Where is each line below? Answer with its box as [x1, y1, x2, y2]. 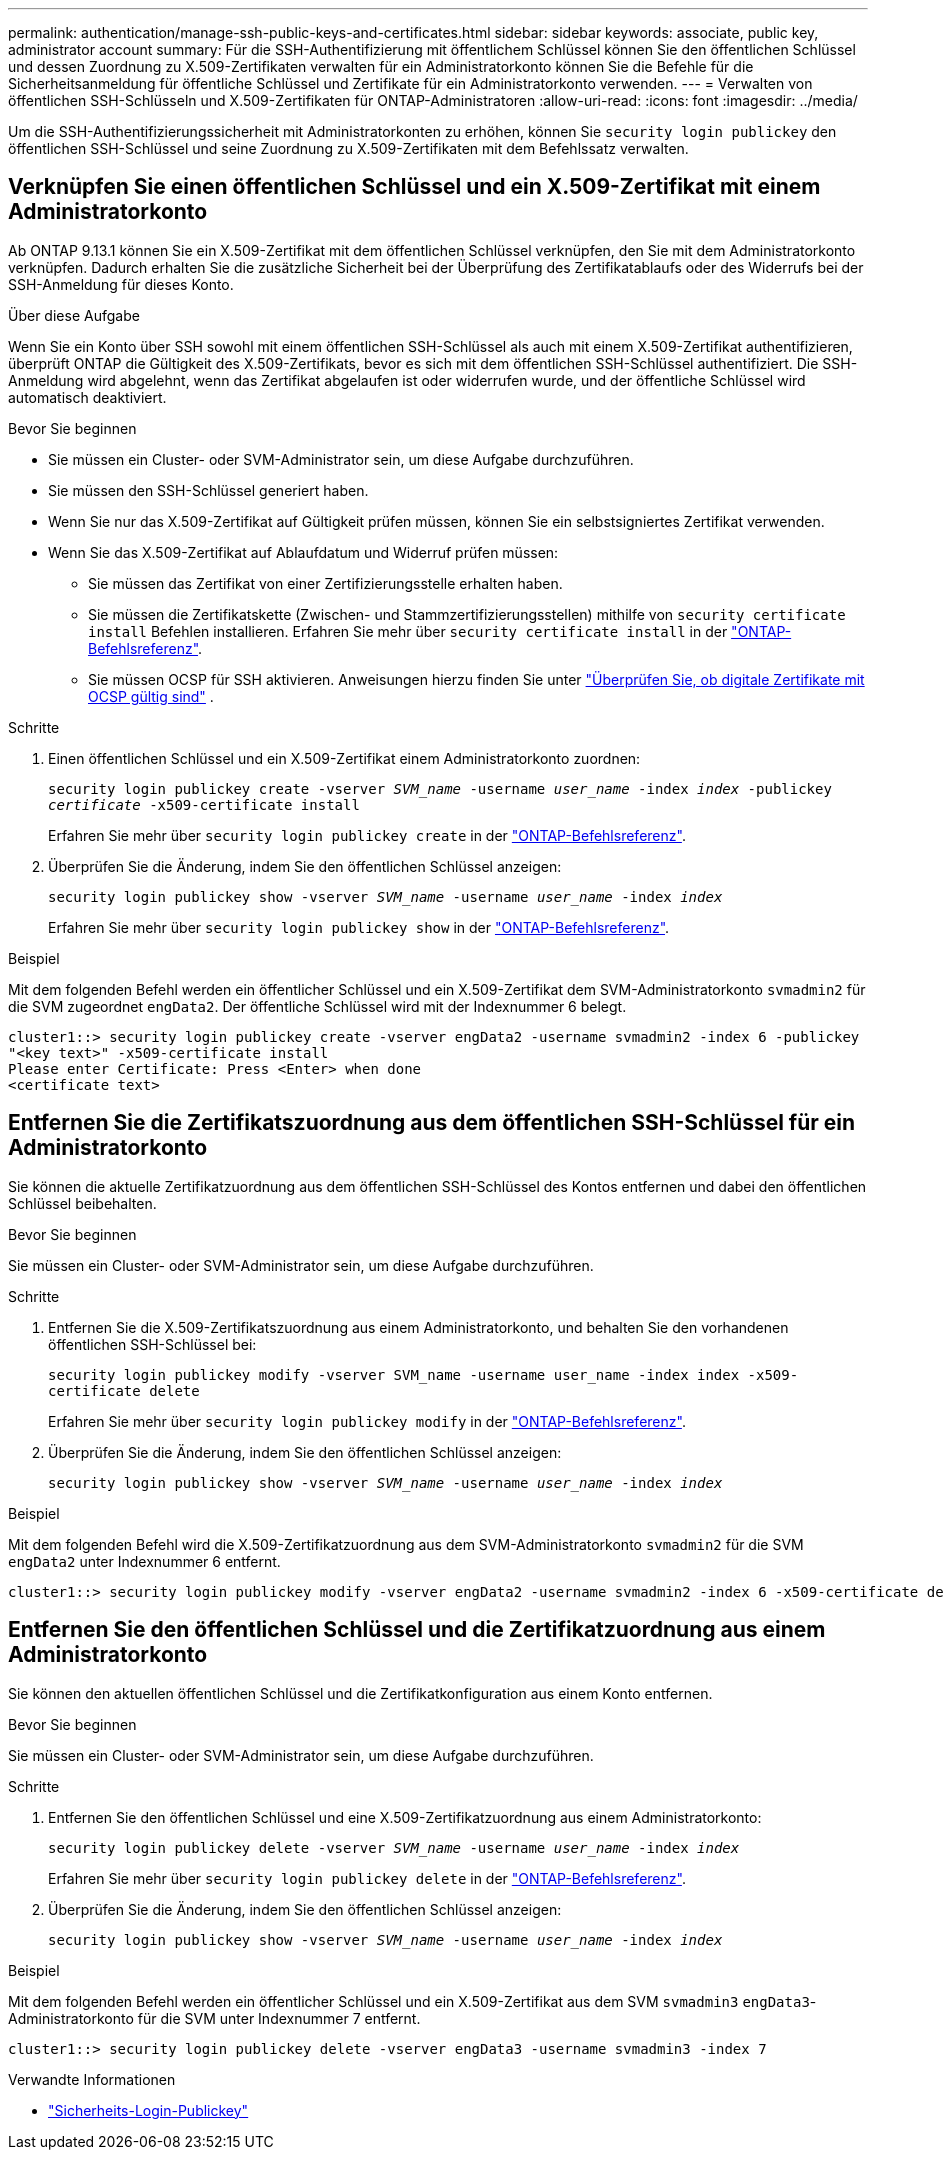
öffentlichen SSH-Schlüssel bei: [48, 1335, 257, 1353]
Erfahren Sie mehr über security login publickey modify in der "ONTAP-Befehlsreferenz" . [48, 1412, 686, 1430]
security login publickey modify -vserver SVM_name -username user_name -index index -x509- [48, 1366, 799, 1383]
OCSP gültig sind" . [88, 687, 214, 705]
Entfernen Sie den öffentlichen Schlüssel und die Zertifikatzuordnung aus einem [8, 1617, 826, 1643]
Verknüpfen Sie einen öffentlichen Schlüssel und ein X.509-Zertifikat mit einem [8, 174, 821, 200]
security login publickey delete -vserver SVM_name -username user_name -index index [48, 1839, 740, 1856]
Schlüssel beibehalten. [8, 1194, 157, 1212]
